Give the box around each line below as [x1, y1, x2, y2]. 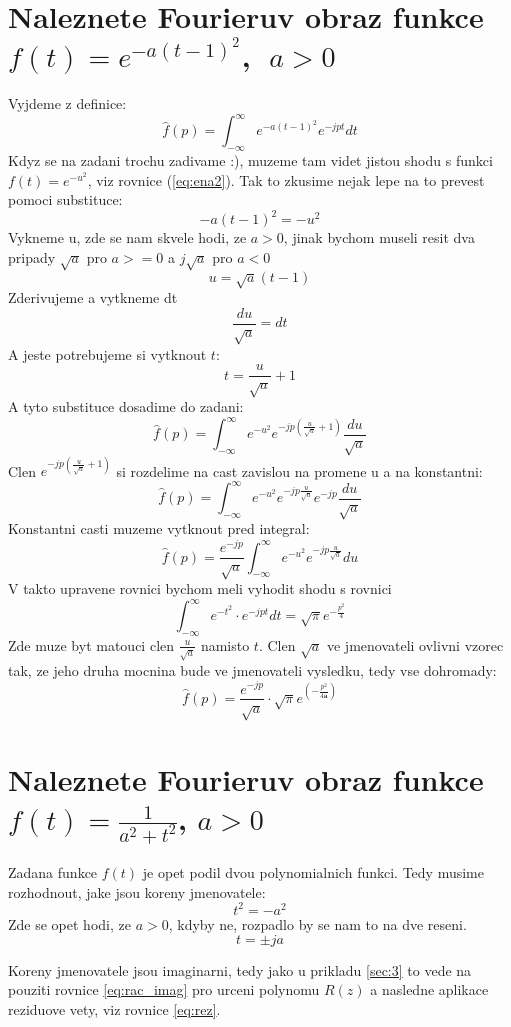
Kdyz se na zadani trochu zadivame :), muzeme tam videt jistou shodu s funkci [8, 150, 493, 171]
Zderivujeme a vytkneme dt [8, 287, 178, 308]
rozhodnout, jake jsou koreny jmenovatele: [8, 881, 266, 902]
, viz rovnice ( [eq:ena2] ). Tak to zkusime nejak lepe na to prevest [87, 169, 485, 190]
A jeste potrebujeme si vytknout [8, 343, 207, 364]
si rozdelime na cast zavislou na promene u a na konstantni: [116, 460, 483, 481]
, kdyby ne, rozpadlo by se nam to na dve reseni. [168, 913, 467, 934]
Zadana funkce [8, 862, 98, 883]
